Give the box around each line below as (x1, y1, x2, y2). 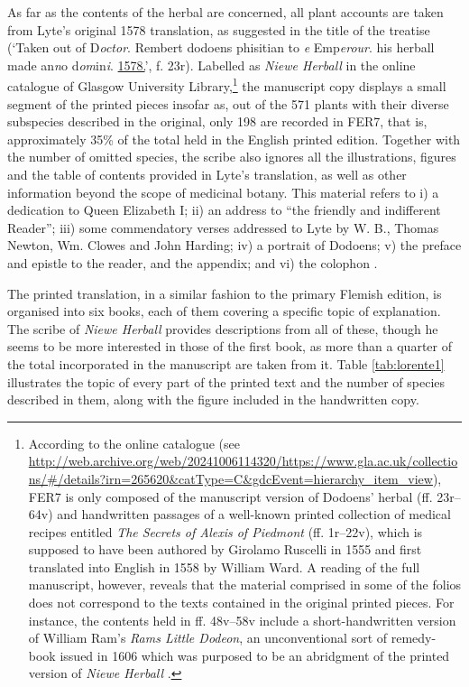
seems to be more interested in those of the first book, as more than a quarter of (7, 337, 452, 356)
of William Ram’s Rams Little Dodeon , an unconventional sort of (28, 628, 388, 647)
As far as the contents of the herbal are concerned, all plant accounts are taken (7, 3, 444, 21)
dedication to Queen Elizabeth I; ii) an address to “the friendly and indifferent (7, 200, 441, 219)
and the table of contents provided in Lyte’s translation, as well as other (7, 165, 407, 183)
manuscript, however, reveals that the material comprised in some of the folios (28, 575, 462, 594)
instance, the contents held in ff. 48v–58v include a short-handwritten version (28, 610, 456, 629)
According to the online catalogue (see (28, 433, 241, 452)
